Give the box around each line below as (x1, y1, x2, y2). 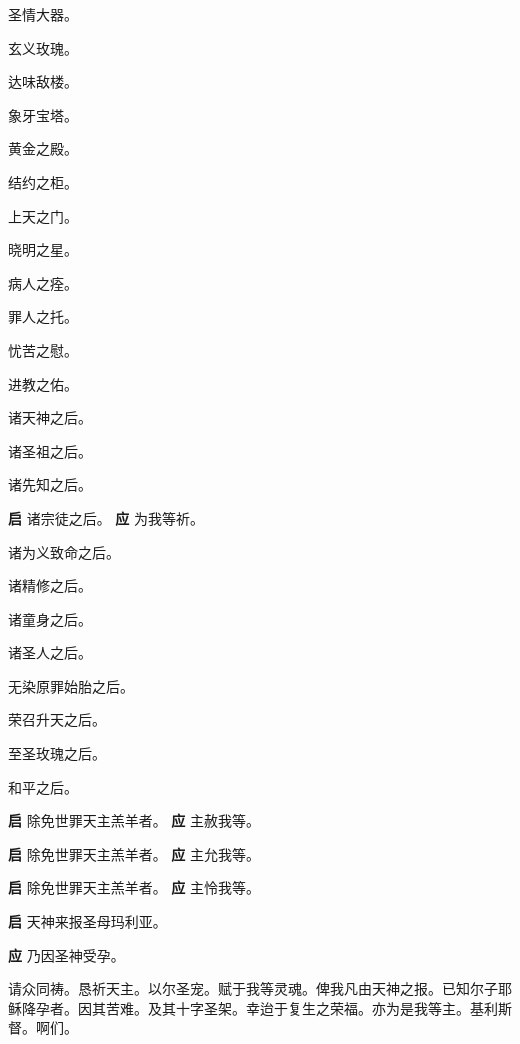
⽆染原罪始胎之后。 (8, 675, 134, 696)
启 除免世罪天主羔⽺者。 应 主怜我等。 (8, 877, 260, 898)
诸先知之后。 (8, 474, 92, 495)
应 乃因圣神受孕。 (8, 944, 125, 965)
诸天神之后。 (8, 407, 92, 428)
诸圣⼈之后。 (8, 642, 92, 663)
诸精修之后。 (8, 575, 92, 596)
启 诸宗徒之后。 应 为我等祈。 (8, 507, 204, 528)
